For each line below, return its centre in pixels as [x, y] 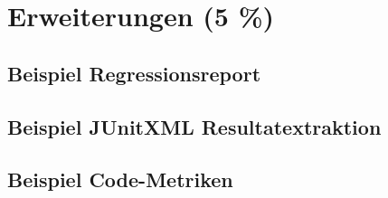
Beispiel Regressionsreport [134, 73]
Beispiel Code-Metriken [120, 179]
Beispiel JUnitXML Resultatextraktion [194, 126]
